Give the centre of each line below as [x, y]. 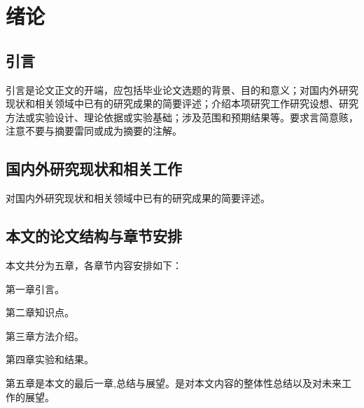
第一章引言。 [35, 288]
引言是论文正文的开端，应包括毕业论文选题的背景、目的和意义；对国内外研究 [182, 89]
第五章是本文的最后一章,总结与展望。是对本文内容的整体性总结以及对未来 [174, 382]
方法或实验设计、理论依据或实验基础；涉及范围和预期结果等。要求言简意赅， [182, 117]
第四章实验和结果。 [50, 359]
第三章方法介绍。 [45, 335]
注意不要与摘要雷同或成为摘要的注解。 [94, 131]
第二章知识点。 [40, 312]
